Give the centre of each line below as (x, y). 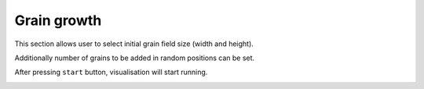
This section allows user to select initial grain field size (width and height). (134, 44)
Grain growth (58, 20)
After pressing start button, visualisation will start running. (111, 72)
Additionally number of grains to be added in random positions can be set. (135, 58)
